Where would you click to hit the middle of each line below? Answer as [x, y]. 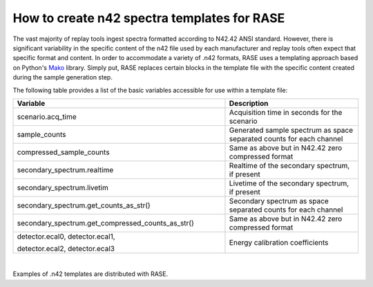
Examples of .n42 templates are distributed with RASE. [90, 274]
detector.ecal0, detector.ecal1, [66, 237]
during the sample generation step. [63, 77]
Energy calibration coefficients [279, 242]
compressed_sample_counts [63, 152]
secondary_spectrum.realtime [65, 169]
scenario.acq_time [47, 116]
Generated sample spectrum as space [291, 130]
